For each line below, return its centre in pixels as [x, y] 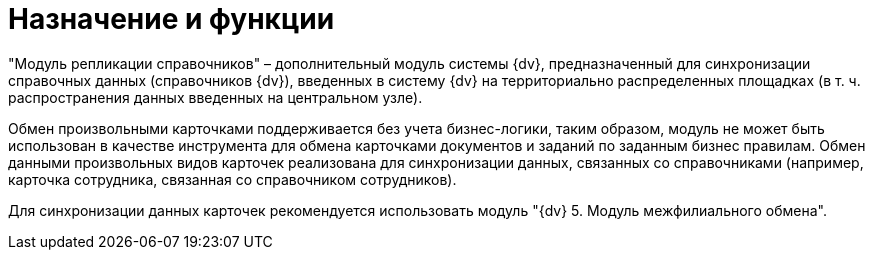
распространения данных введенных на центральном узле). [215, 97]
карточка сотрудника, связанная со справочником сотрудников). [232, 179]
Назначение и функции [171, 19]
